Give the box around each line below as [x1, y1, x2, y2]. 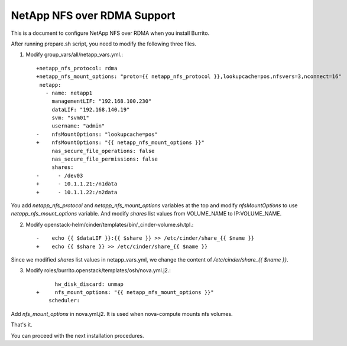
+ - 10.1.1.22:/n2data [36, 189, 118, 195]
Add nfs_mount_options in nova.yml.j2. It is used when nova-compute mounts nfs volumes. [11, 310, 233, 317]
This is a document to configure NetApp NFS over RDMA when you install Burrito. [11, 30, 210, 37]
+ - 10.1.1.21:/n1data [36, 181, 118, 187]
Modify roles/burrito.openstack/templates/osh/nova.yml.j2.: [25, 267, 171, 274]
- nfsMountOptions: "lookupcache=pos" [36, 130, 158, 138]
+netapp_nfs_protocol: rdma [36, 65, 118, 71]
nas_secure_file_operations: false [51, 148, 155, 154]
